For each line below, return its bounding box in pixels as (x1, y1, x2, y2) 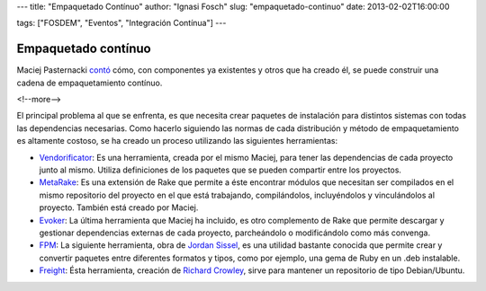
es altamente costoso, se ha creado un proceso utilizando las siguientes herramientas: (16, 136, 337, 146)
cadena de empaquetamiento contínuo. (16, 77, 163, 88)
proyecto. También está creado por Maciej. (39, 202, 199, 213)
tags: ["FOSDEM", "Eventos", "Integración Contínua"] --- (16, 18, 227, 29)
